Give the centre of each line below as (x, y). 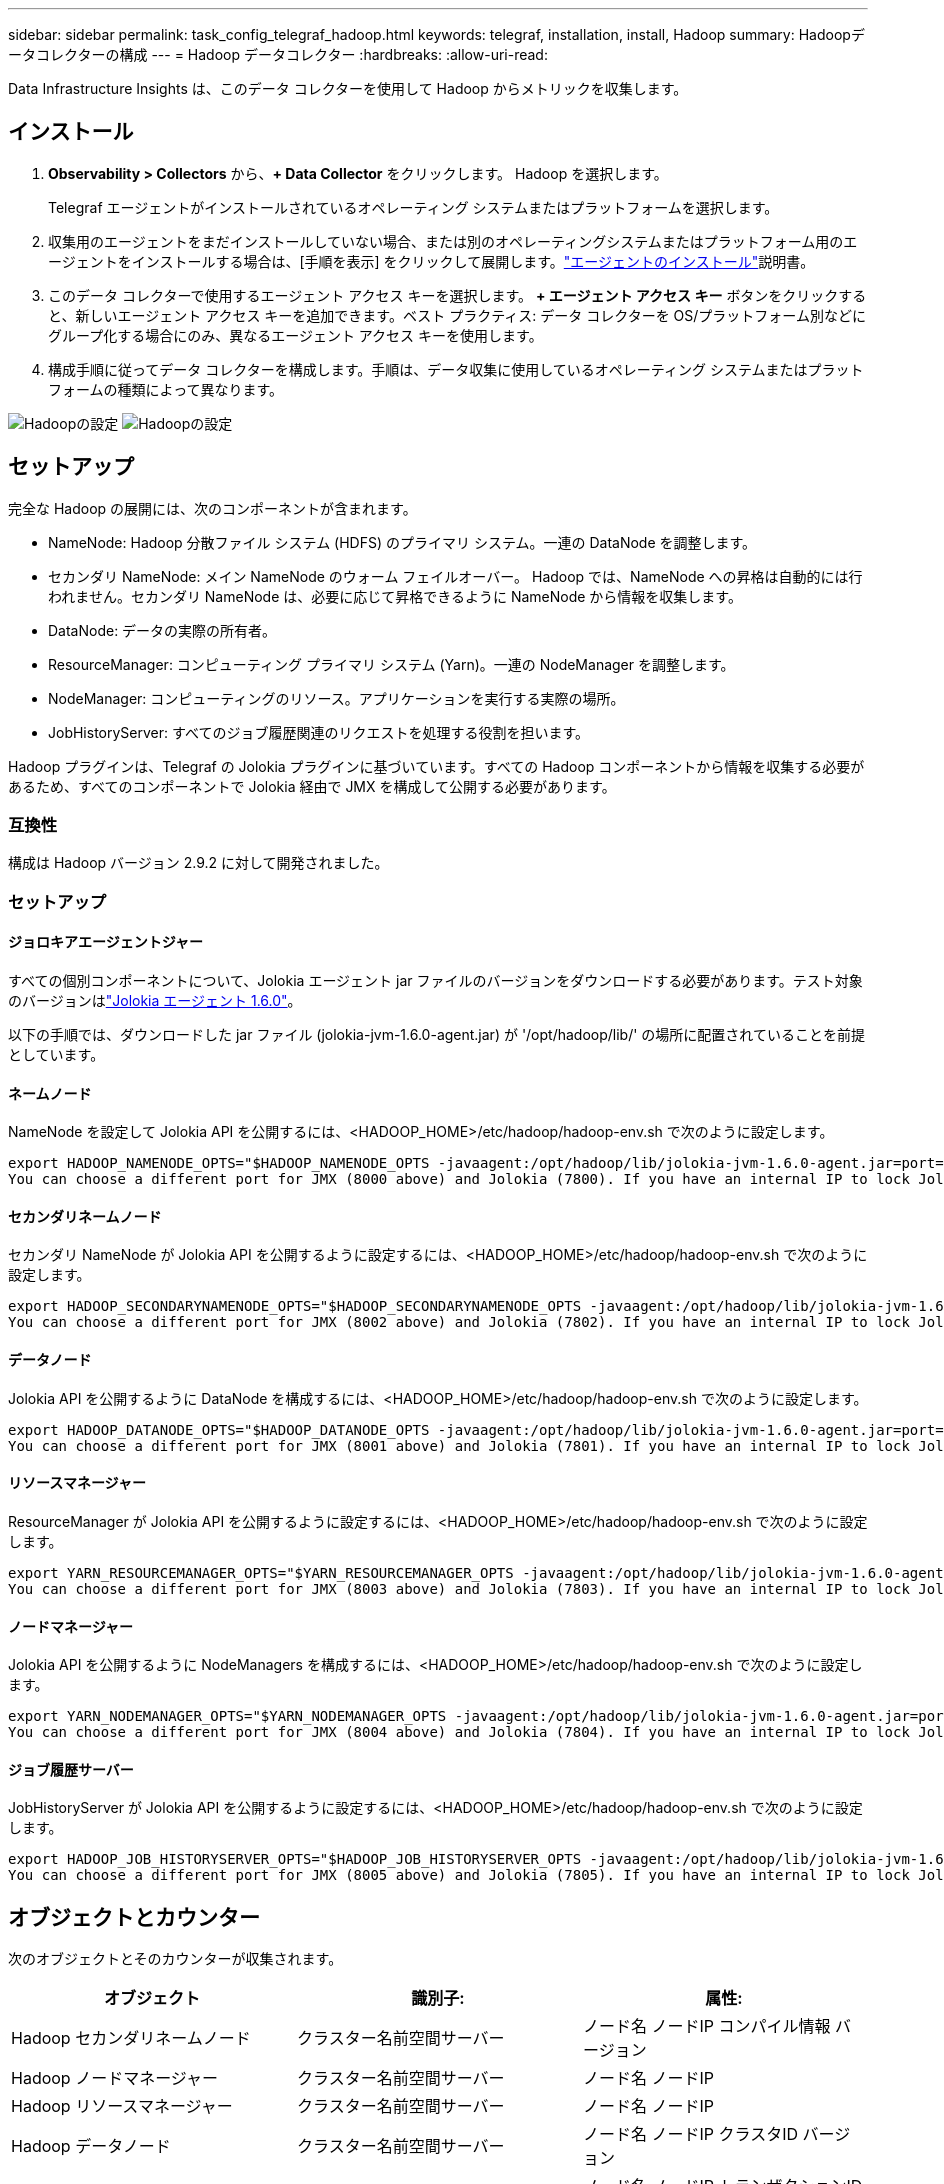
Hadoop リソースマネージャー (122, 2106)
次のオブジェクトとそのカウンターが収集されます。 (175, 1959)
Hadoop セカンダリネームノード (131, 2038)
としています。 (56, 1055)
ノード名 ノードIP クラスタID (690, 2134)
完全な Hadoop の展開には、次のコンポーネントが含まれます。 (212, 508)
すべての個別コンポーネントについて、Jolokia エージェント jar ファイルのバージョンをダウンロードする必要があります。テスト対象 (435, 981)
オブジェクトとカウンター (134, 1917)
